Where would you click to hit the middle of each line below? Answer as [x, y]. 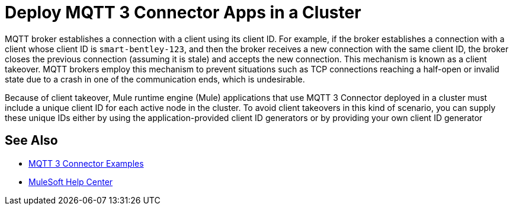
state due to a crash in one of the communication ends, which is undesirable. [155, 79]
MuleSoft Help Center [71, 182]
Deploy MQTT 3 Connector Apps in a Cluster [183, 12]
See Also [31, 141]
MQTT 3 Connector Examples [86, 163]
